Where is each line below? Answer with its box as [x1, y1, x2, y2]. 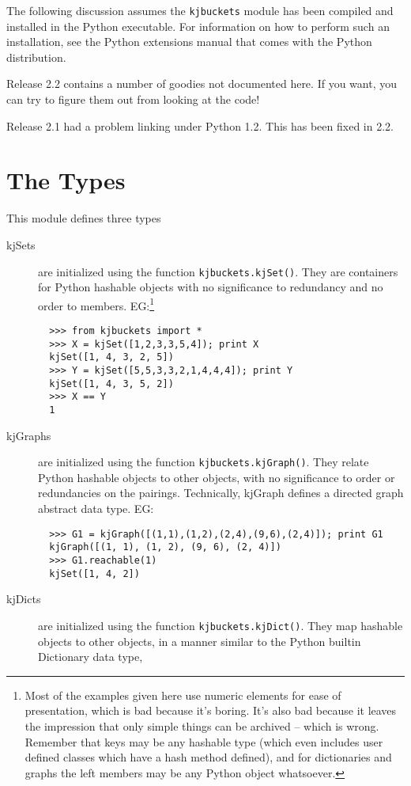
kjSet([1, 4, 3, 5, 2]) [49, 378, 174, 389]
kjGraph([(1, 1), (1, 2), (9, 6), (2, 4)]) [49, 541, 281, 553]
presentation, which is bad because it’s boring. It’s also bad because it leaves [25, 702, 397, 719]
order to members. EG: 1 [38, 294, 155, 313]
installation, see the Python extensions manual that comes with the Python [6, 33, 372, 50]
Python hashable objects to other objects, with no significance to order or [38, 469, 395, 485]
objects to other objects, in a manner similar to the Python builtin [38, 632, 361, 649]
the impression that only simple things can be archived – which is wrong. [25, 717, 379, 734]
